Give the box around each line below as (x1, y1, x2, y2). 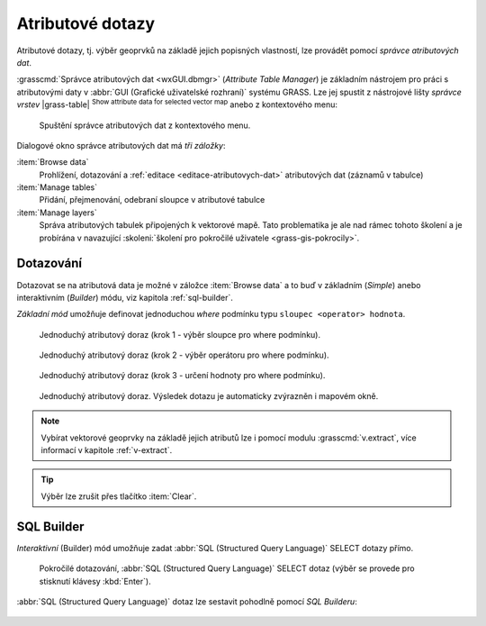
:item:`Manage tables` (16, 182, 98, 193)
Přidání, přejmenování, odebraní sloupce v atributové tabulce (39, 195, 265, 205)
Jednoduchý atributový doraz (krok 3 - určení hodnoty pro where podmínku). (39, 370, 326, 381)
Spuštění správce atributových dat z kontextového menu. (39, 120, 251, 131)
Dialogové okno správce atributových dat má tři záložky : (16, 140, 226, 150)
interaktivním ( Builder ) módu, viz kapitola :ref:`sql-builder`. (16, 292, 233, 303)
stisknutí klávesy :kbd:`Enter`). (39, 576, 152, 586)
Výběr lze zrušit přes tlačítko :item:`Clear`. (40, 491, 197, 502)
